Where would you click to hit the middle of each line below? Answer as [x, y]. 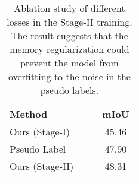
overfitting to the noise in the [69, 76]
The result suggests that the [69, 35]
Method [29, 114]
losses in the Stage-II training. [69, 22]
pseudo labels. [69, 90]
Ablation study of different [69, 8]
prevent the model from [69, 63]
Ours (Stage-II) [42, 166]
